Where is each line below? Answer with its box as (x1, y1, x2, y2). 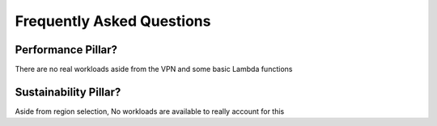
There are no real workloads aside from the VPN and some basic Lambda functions (15, 65, 293, 74)
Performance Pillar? (15, 43, 117, 57)
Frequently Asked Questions (15, 12, 211, 30)
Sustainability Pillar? (15, 85, 121, 99)
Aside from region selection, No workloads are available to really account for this (15, 106, 285, 116)
